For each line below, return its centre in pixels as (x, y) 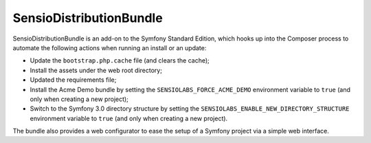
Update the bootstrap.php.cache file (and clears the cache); (120, 60)
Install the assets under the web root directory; (96, 70)
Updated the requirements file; (73, 80)
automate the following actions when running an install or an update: (110, 47)
